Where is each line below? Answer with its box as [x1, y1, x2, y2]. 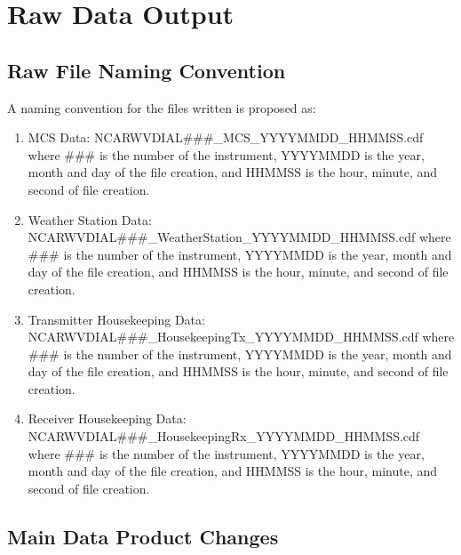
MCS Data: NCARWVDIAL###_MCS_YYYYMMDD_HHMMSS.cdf [28, 128, 424, 147]
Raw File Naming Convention [7, 56, 286, 84]
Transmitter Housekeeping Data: [28, 310, 205, 328]
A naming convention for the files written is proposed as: [7, 98, 316, 117]
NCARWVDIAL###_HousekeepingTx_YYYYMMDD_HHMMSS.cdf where [28, 327, 455, 346]
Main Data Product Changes [7, 522, 279, 550]
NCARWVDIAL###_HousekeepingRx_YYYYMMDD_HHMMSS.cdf [28, 427, 420, 446]
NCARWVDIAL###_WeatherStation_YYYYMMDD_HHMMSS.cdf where [28, 228, 451, 246]
